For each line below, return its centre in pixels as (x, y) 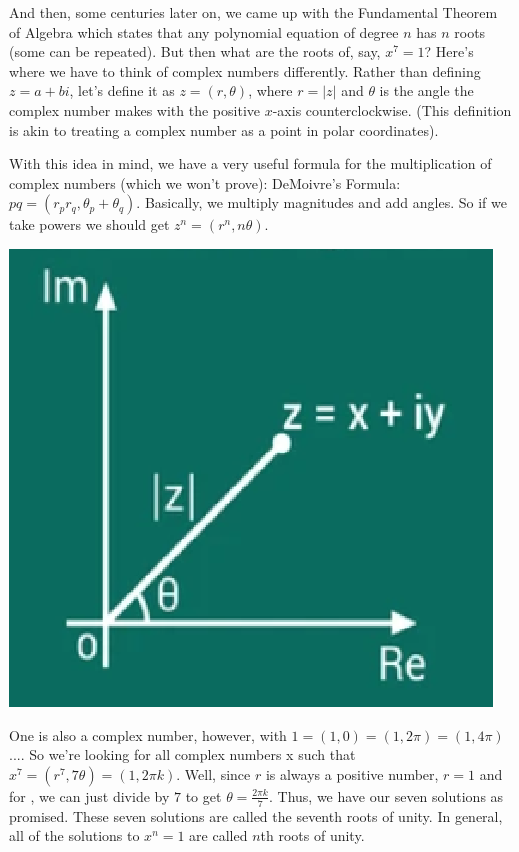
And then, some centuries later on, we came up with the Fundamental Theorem (253, 12)
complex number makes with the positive (135, 109)
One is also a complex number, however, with (148, 734)
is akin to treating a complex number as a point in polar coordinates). (224, 129)
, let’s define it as (122, 90)
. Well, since (213, 773)
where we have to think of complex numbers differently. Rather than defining (245, 70)
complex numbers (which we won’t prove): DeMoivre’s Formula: (205, 182)
